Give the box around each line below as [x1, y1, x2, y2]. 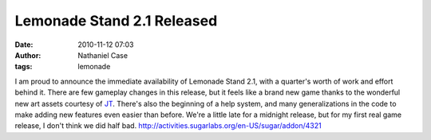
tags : [14, 62, 33, 72]
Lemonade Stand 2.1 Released [14, 12, 218, 29]
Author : [14, 50, 42, 60]
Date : [14, 40, 34, 49]
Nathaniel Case [77, 50, 128, 60]
